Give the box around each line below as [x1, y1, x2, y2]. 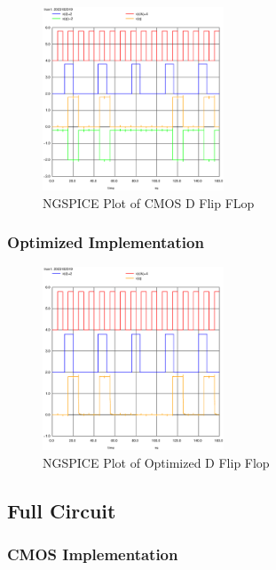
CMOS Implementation [7, 543, 178, 566]
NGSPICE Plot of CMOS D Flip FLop [43, 193, 255, 212]
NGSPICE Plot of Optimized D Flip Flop [43, 453, 270, 471]
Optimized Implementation [7, 231, 204, 253]
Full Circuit [7, 496, 116, 524]
